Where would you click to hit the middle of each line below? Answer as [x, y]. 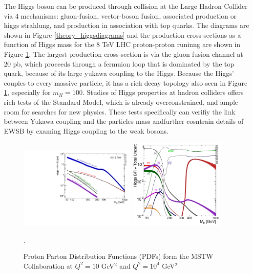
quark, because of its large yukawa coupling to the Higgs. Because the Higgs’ [119, 73]
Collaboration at [48, 265]
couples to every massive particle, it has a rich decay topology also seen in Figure [126, 82]
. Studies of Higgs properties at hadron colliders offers [163, 92]
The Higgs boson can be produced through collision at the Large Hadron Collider [126, 6]
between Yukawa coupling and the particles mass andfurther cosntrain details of [124, 121]
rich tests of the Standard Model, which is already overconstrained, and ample [121, 102]
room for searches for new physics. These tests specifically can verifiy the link [120, 111]
